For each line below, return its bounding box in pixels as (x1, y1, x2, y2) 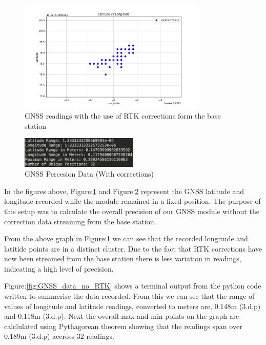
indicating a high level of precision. (4, 263, 114, 274)
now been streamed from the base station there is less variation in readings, (4, 253, 241, 264)
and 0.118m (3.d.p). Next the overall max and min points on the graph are (4, 311, 239, 321)
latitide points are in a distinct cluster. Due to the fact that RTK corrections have (4, 243, 262, 254)
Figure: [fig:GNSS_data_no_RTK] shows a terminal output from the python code (4, 280, 261, 291)
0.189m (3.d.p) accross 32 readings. (4, 331, 114, 341)
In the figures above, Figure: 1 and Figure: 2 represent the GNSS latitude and (4, 185, 244, 196)
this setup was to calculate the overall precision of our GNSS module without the (4, 205, 259, 216)
